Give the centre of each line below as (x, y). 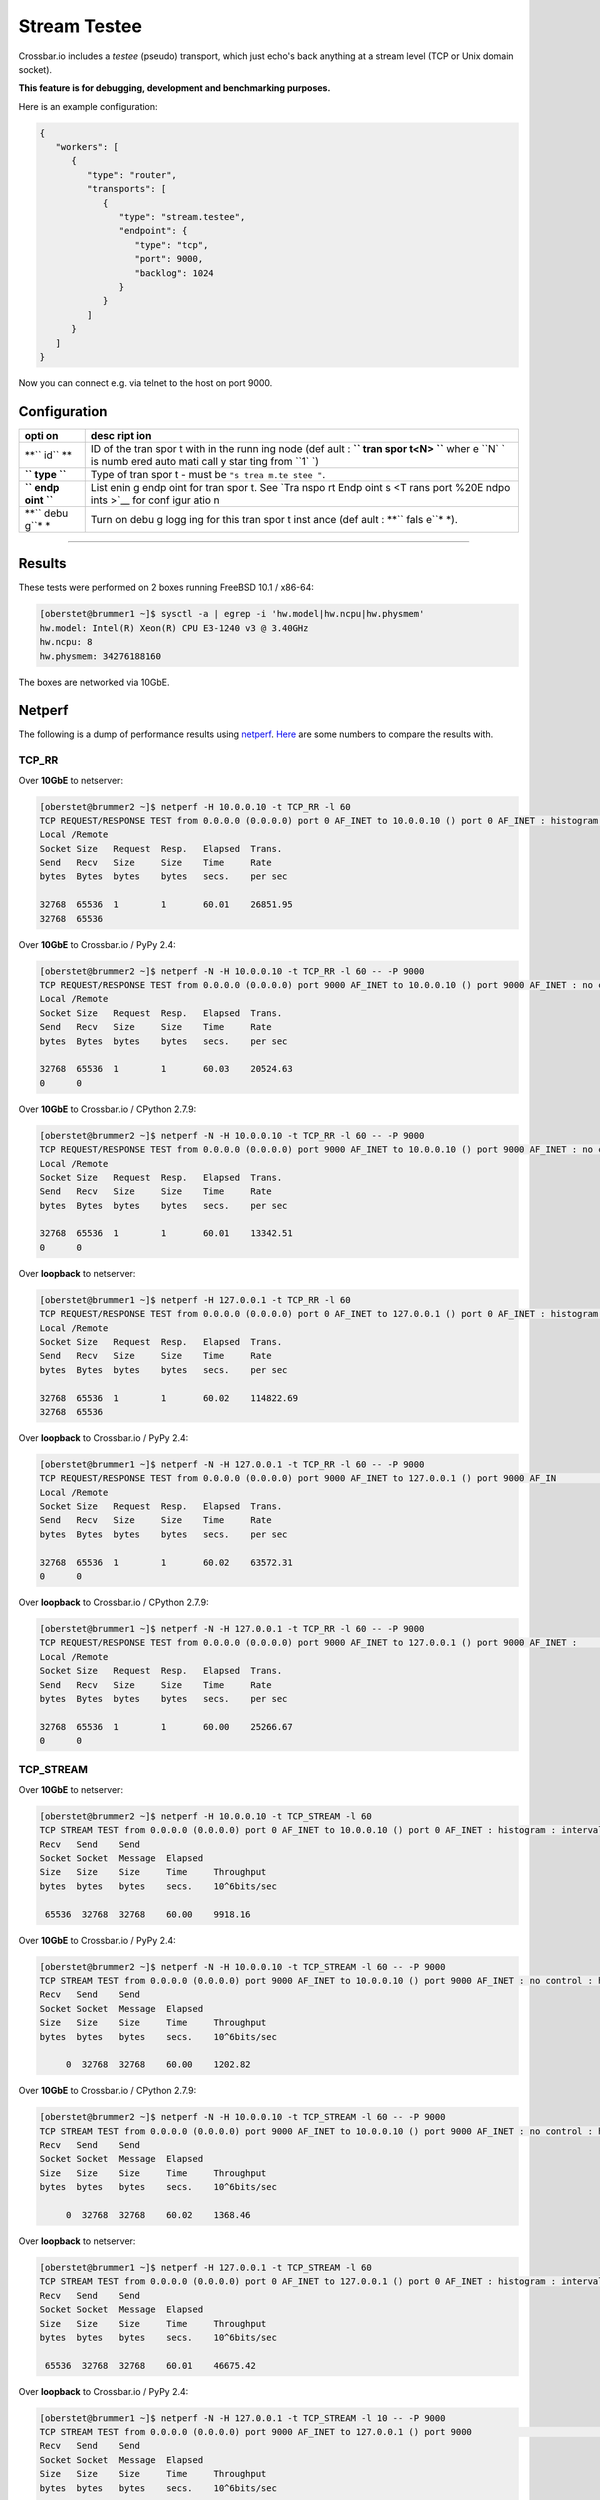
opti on (41, 435)
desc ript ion (121, 435)
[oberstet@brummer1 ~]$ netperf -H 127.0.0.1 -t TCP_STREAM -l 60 (205, 2267)
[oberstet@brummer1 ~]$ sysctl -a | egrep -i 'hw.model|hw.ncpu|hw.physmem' (232, 614)
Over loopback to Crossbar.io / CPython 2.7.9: (113, 1602)
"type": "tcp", (171, 244)
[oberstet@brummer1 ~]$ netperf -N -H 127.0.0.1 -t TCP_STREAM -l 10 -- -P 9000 (242, 2418)
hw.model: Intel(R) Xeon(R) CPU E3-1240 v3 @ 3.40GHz (174, 628)
